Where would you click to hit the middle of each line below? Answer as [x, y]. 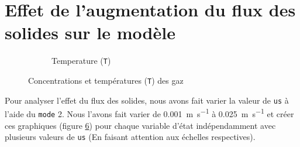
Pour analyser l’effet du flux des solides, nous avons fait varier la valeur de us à [147, 100]
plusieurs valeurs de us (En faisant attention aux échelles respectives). [130, 137]
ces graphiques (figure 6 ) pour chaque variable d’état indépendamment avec [140, 125]
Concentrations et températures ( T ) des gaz [106, 80]
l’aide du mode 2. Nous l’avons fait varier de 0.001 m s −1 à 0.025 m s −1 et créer [149, 113]
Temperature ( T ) [81, 61]
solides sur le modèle [90, 33]
